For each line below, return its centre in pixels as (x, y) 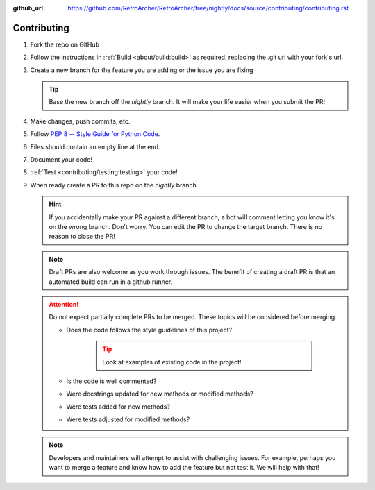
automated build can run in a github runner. (111, 282)
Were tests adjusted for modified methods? (128, 419)
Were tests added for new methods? (118, 407)
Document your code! (61, 160)
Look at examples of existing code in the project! (172, 362)
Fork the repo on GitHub (65, 44)
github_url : (29, 8)
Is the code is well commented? (111, 381)
